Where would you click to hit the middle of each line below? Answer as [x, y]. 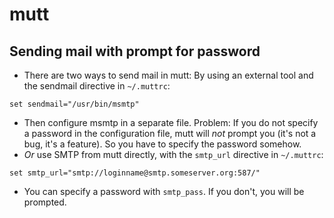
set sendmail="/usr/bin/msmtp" [74, 104]
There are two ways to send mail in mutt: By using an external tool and [168, 75]
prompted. [45, 202]
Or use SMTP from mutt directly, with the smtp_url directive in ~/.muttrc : [173, 154]
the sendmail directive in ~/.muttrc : [97, 86]
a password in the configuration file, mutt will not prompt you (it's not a [170, 133]
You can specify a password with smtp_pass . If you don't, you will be [164, 191]
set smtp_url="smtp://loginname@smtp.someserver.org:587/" [135, 173]
